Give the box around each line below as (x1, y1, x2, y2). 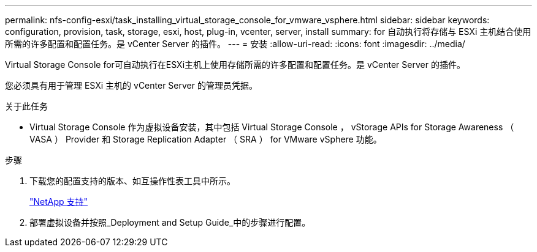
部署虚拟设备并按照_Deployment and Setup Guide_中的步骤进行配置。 (29, 217, 311, 228)
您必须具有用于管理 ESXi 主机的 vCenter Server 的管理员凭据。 (5, 80, 257, 91)
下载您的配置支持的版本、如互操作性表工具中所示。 (29, 176, 235, 186)
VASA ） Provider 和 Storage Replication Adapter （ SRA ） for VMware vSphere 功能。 (29, 134, 382, 144)
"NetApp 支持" (29, 196, 88, 207)
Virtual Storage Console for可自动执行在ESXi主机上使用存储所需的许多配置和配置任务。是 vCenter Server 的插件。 (5, 59, 465, 70)
